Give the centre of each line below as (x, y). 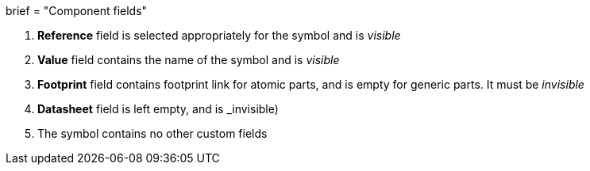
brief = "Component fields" (77, 11)
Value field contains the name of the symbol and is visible (189, 60)
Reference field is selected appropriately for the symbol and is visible (219, 35)
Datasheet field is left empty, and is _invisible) (158, 109)
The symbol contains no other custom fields (152, 133)
